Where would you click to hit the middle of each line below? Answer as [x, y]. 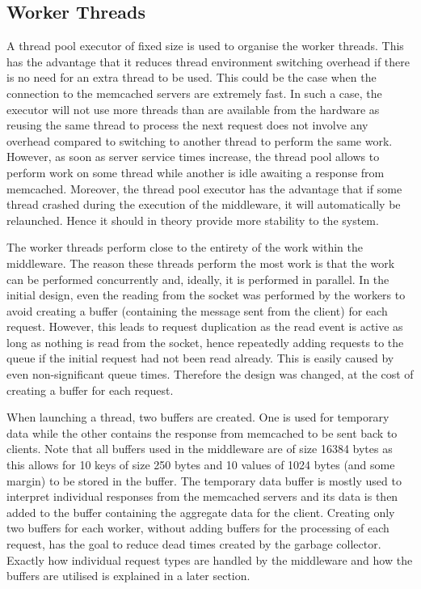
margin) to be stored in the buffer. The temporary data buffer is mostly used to [204, 480]
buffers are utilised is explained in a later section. [128, 576]
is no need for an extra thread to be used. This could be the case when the [192, 77]
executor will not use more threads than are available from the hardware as [193, 109]
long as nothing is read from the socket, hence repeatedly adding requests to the [205, 342]
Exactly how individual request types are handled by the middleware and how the [210, 559]
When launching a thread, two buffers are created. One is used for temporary [198, 417]
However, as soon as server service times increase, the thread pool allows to [193, 157]
